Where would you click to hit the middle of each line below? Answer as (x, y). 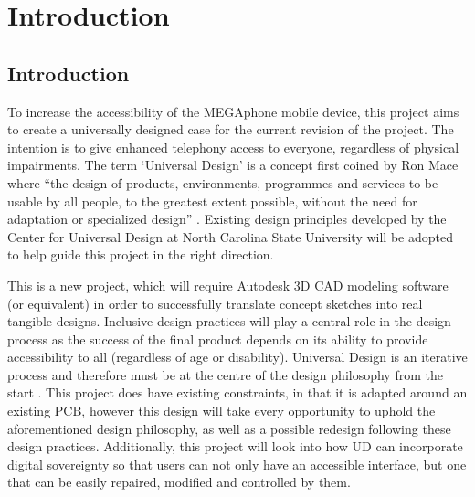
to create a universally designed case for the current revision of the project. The (231, 129)
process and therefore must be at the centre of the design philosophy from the (225, 374)
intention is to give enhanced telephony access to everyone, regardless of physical (233, 147)
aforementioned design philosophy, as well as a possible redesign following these (229, 428)
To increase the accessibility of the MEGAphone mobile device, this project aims (233, 111)
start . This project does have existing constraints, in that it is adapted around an (237, 392)
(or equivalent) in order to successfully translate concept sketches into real (215, 303)
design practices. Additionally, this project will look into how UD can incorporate (235, 446)
